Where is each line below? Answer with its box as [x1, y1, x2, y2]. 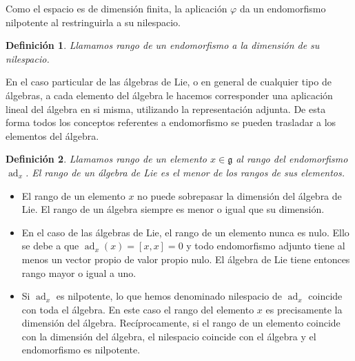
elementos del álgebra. [6, 128, 99, 143]
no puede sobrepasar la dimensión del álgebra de [137, 188, 342, 203]
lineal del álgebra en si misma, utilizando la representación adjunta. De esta [6, 101, 326, 116]
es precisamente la [265, 302, 343, 316]
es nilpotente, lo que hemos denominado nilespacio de [56, 289, 283, 303]
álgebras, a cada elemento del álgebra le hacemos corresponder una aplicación [6, 87, 333, 102]
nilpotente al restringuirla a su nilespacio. [6, 14, 181, 29]
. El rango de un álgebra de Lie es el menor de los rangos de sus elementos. [25, 165, 345, 179]
